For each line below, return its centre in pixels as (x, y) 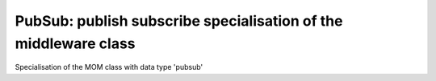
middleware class (75, 43)
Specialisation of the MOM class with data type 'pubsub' (109, 67)
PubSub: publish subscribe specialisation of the (179, 21)
